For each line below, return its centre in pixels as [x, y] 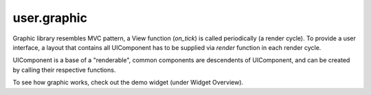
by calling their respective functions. [64, 70]
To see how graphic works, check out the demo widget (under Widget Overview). [128, 83]
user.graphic [50, 18]
